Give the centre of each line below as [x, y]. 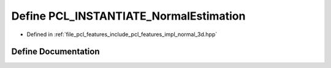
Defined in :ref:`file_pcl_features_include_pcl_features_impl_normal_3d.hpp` [122, 34]
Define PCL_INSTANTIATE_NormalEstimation [128, 16]
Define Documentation [55, 52]
